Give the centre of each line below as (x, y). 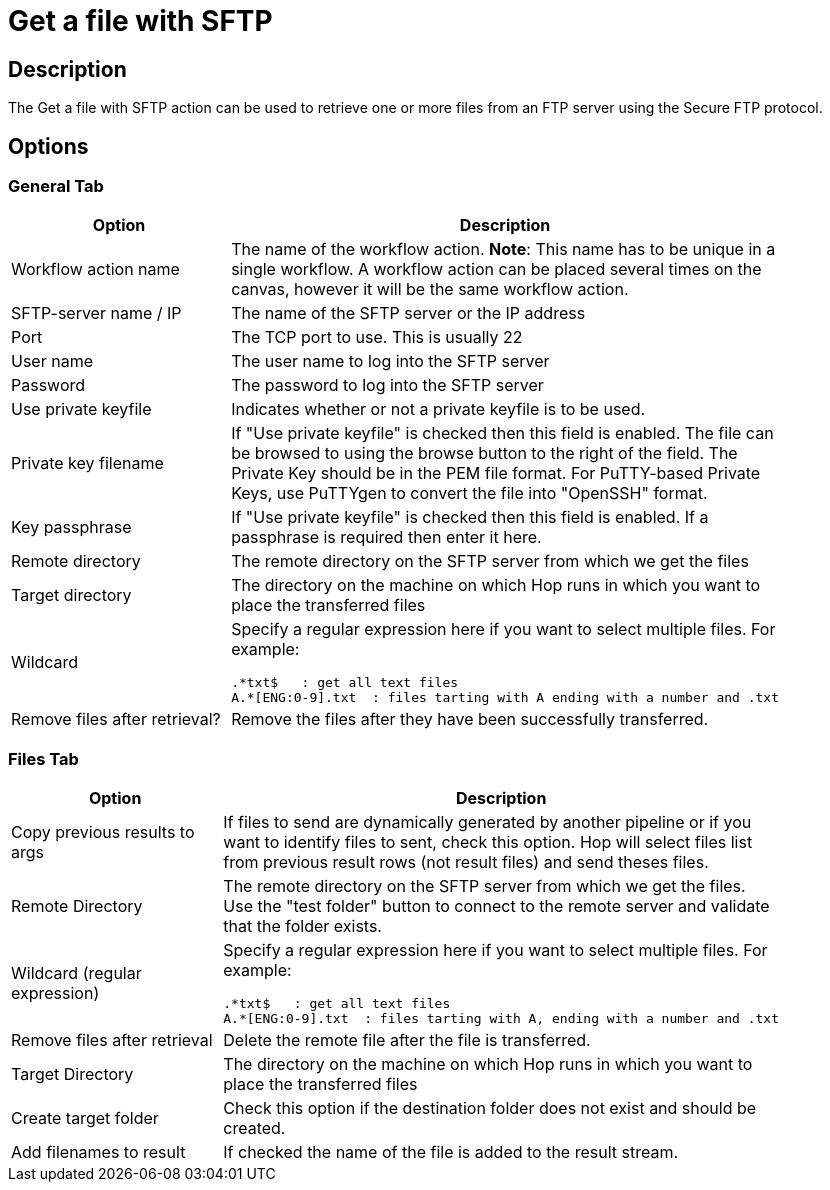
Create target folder (85, 1118)
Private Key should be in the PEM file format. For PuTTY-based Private (496, 473)
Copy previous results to (103, 832)
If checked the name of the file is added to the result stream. (451, 1152)
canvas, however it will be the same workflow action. (430, 289)
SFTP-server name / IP (96, 313)
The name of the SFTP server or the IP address (408, 313)
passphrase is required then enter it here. (386, 537)
